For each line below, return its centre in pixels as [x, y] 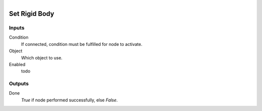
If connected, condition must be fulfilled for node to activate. [82, 44]
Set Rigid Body [32, 14]
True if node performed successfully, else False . [69, 100]
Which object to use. [42, 57]
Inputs [17, 28]
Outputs [19, 83]
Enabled [17, 64]
